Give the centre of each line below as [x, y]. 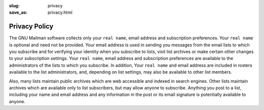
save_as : [18, 13]
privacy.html [60, 13]
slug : [14, 6]
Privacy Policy [31, 27]
